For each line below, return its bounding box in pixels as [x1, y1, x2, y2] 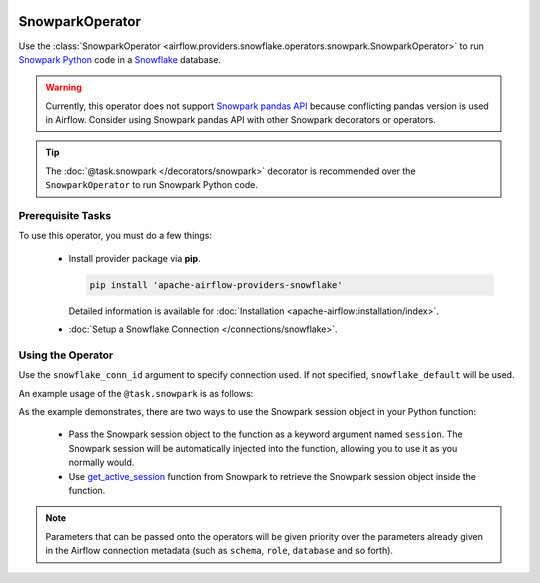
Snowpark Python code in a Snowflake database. [18, 53, 222, 65]
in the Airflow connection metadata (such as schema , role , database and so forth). [45, 545, 394, 557]
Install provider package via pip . [68, 252, 201, 264]
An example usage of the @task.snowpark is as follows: [18, 387, 254, 399]
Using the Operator [18, 348, 114, 362]
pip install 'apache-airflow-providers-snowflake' [89, 279, 344, 290]
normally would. [68, 456, 135, 469]
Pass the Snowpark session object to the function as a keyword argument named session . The [68, 428, 464, 440]
